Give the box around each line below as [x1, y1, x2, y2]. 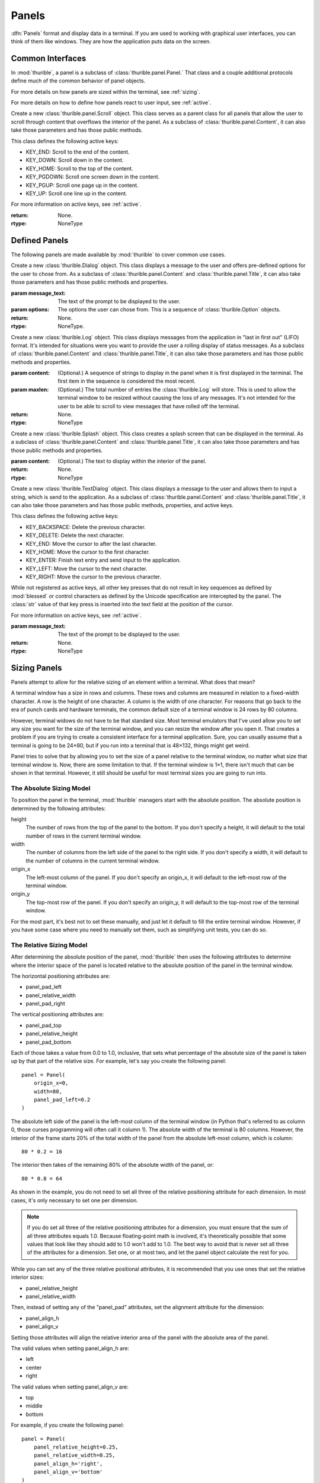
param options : [11, 306, 50, 313]
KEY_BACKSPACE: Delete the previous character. [25, 523, 146, 530]
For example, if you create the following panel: [11, 1421, 124, 1429]
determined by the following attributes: [11, 804, 106, 812]
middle [25, 1402, 43, 1409]
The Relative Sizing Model [11, 941, 88, 949]
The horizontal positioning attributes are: [11, 972, 111, 979]
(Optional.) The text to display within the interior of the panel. [57, 457, 207, 464]
